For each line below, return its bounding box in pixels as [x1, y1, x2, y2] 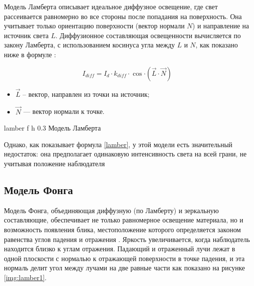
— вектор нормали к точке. [23, 106, 105, 116]
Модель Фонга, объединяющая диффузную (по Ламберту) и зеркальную [4, 205, 219, 215]
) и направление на [192, 21, 249, 31]
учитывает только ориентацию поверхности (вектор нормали [4, 21, 185, 31]
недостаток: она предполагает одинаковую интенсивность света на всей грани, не [4, 149, 247, 159]
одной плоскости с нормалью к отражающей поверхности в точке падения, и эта [4, 253, 245, 263]
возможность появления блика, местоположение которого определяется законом [4, 224, 241, 234]
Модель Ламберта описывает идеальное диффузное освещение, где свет [4, 1, 218, 11]
